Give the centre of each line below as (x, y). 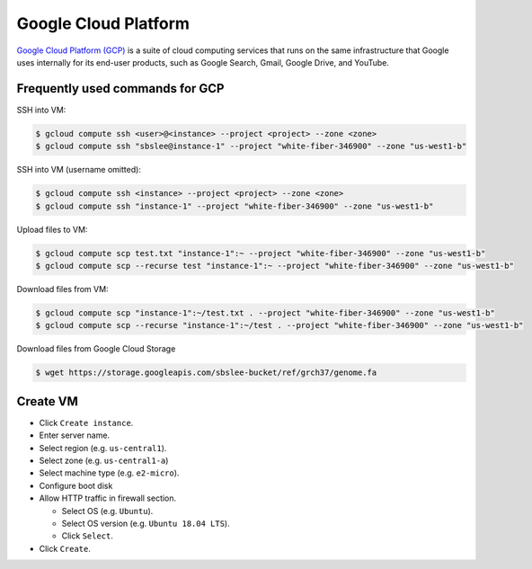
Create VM (47, 401)
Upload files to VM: (52, 229)
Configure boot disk (76, 485)
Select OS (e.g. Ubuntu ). (107, 511)
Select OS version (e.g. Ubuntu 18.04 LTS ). (146, 523)
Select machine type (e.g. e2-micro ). (109, 473)
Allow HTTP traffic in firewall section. (108, 498)
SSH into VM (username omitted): (79, 170)
